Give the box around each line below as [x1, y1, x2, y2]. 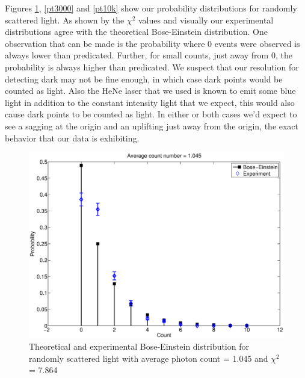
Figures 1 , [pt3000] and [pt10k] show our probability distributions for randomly [5, 2, 297, 14]
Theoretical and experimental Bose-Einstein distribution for [29, 340, 249, 353]
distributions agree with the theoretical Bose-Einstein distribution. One [5, 25, 268, 38]
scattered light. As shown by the [5, 13, 125, 26]
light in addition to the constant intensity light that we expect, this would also [5, 96, 295, 108]
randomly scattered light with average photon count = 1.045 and [29, 352, 268, 364]
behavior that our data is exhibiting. [5, 131, 140, 144]
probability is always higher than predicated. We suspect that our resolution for [5, 60, 299, 73]
